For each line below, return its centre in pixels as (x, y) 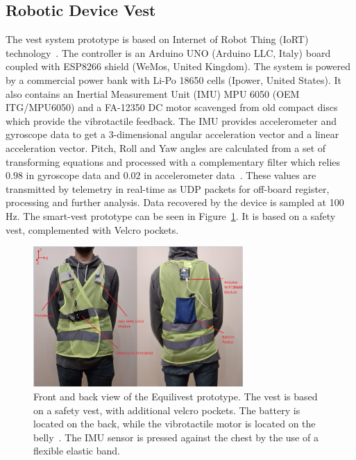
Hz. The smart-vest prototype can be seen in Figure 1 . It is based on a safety (171, 215)
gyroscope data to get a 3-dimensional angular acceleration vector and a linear (172, 134)
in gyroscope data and (73, 175)
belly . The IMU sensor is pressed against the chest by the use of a (176, 437)
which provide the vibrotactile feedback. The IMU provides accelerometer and (171, 120)
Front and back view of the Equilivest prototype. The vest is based (176, 396)
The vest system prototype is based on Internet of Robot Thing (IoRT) (157, 39)
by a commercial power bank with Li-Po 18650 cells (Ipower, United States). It (174, 79)
